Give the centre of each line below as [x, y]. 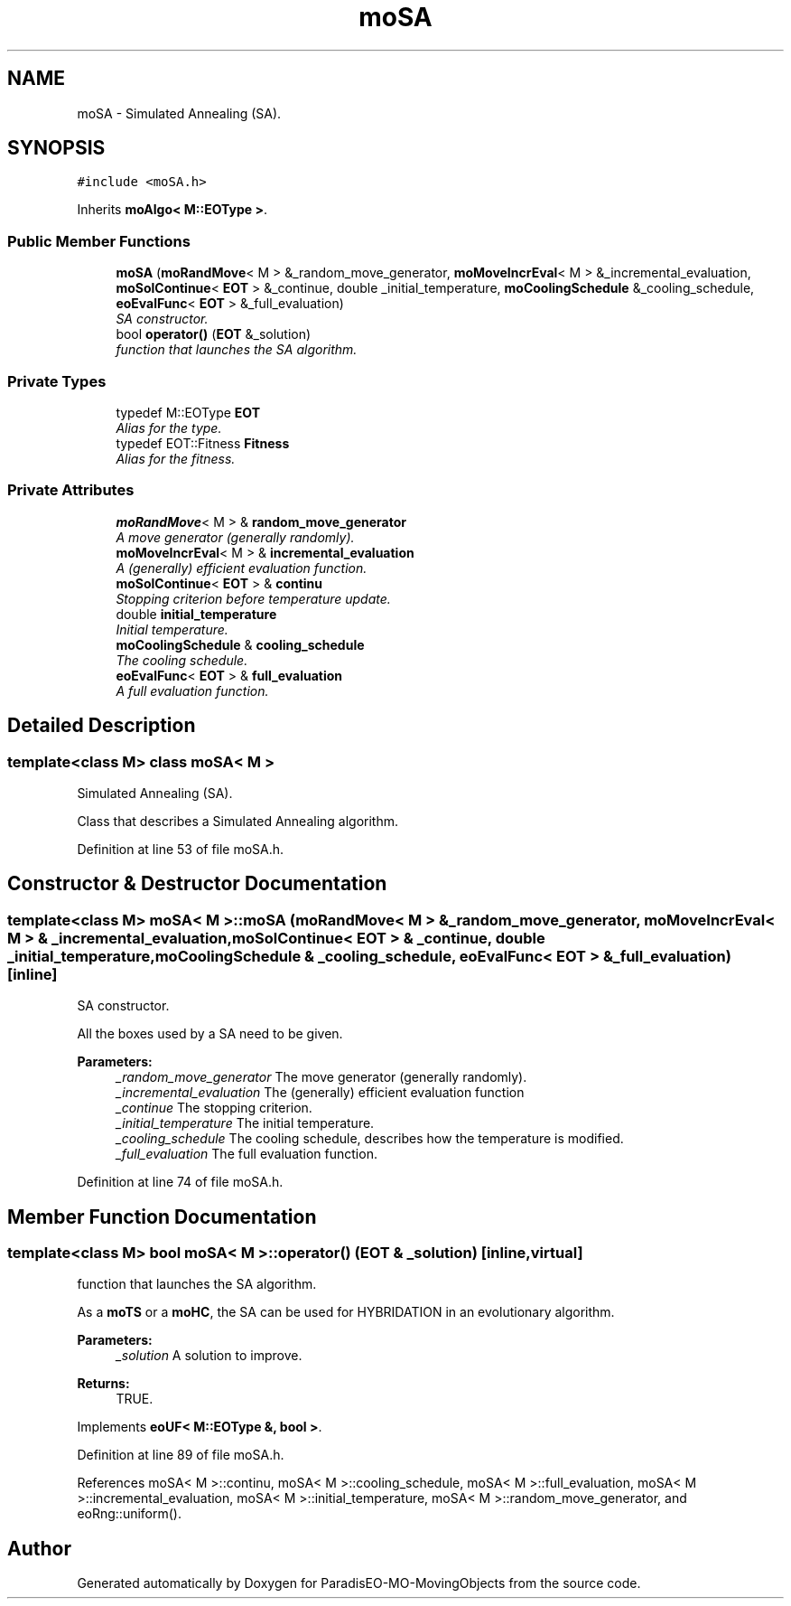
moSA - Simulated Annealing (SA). [179, 113]
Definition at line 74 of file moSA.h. [180, 1182]
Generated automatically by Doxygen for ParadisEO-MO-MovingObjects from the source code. [359, 1583]
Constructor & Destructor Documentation [197, 884]
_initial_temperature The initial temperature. [245, 1123]
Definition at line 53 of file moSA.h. [181, 849]
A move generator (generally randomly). [235, 537]
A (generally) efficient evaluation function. [242, 568]
